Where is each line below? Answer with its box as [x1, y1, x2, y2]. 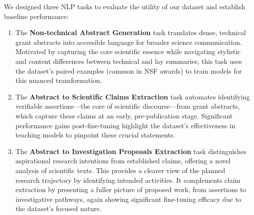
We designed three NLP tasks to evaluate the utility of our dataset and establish [4, 1, 246, 11]
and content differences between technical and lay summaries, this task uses [15, 56, 242, 66]
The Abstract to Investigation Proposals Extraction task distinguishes [15, 146, 247, 156]
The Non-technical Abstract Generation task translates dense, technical [15, 27, 246, 38]
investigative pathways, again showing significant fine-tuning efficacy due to [15, 194, 242, 204]
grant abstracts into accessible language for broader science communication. [15, 37, 242, 47]
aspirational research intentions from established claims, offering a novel [15, 156, 231, 166]
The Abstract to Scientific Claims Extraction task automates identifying [15, 91, 250, 101]
